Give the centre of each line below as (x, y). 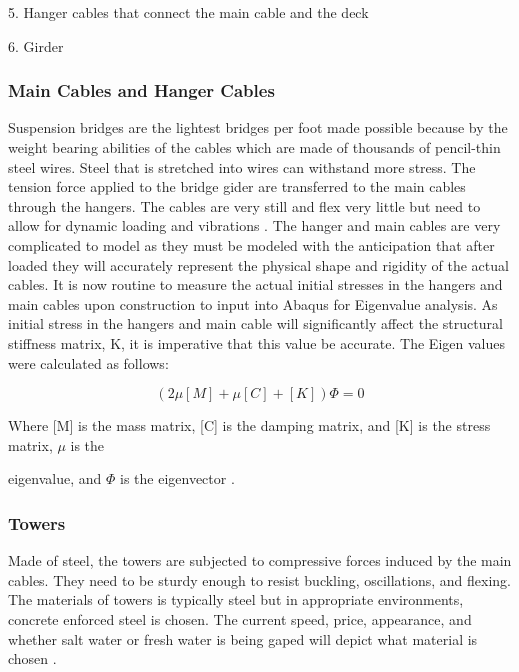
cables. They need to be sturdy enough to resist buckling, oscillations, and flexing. (260, 579)
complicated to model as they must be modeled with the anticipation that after (251, 244)
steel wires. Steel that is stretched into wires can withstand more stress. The (242, 166)
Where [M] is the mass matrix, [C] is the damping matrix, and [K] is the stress (249, 425)
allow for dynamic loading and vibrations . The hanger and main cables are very (254, 225)
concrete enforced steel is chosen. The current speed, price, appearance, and (240, 618)
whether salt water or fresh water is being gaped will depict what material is (243, 638)
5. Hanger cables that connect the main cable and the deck (188, 12)
